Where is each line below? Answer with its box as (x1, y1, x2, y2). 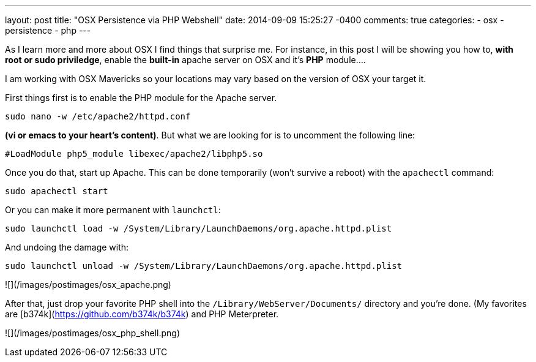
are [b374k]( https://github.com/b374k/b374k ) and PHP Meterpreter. (5, 309, 279, 319)
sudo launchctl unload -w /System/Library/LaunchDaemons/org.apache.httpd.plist (5, 261, 403, 271)
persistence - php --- (5, 25, 91, 36)
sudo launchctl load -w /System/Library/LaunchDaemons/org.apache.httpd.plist (5, 224, 392, 233)
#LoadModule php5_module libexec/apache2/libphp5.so (5, 149, 263, 159)
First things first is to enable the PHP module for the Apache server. (5, 92, 277, 103)
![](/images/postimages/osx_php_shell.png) (5, 328, 180, 338)
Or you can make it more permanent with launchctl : (5, 205, 221, 215)
